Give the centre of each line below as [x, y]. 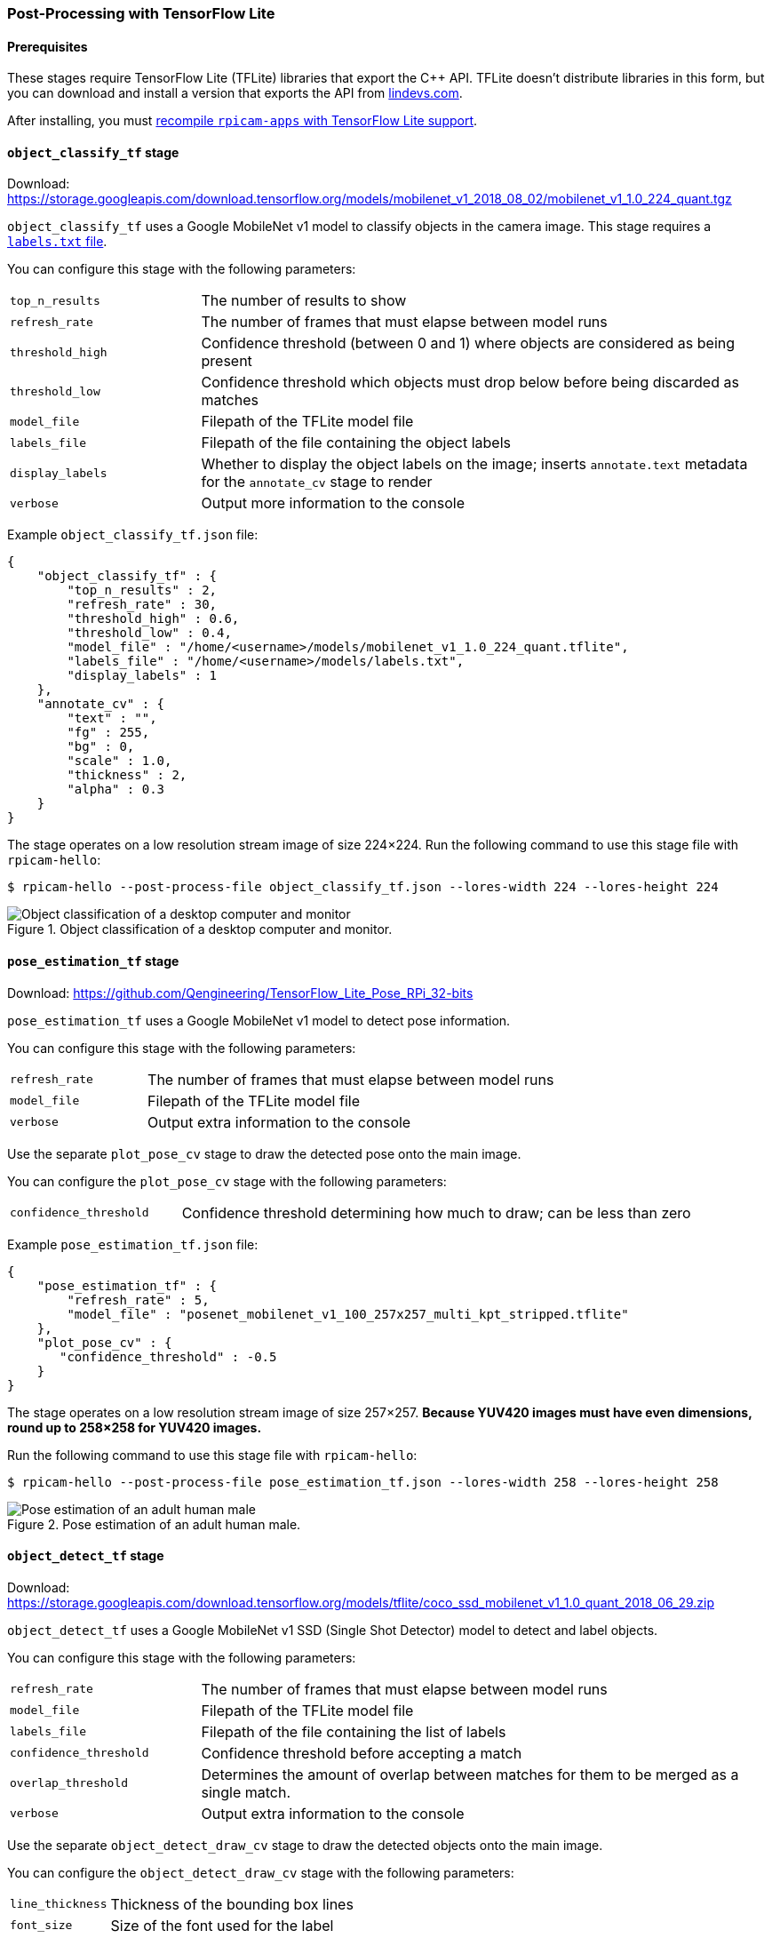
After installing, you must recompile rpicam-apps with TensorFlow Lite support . [243, 121]
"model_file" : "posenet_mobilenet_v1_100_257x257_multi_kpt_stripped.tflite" [348, 1314]
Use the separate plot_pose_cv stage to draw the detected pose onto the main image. [264, 1153]
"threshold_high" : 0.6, [153, 619]
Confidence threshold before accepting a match [362, 1753]
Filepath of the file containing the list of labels [354, 1731]
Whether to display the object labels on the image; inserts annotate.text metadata [474, 464]
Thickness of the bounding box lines [232, 1904]
